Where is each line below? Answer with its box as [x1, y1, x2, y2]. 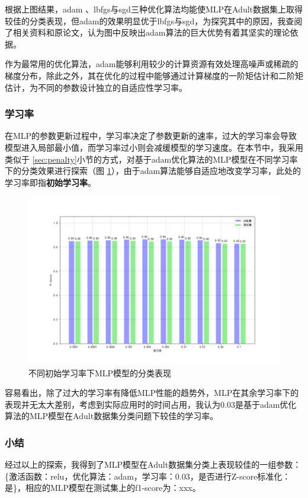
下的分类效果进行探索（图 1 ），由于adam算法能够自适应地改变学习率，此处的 [5, 164, 301, 177]
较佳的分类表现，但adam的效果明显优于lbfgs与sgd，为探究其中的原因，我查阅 [5, 14, 303, 27]
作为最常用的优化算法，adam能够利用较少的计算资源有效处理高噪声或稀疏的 [5, 58, 299, 70]
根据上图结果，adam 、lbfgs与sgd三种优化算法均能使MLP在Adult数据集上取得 [5, 3, 303, 15]
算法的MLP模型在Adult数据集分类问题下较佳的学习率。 [5, 410, 219, 422]
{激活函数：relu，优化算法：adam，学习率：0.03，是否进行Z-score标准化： [5, 470, 291, 482]
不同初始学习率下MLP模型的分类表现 [28, 366, 172, 379]
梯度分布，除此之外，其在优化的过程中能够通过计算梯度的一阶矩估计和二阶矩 [5, 69, 303, 81]
